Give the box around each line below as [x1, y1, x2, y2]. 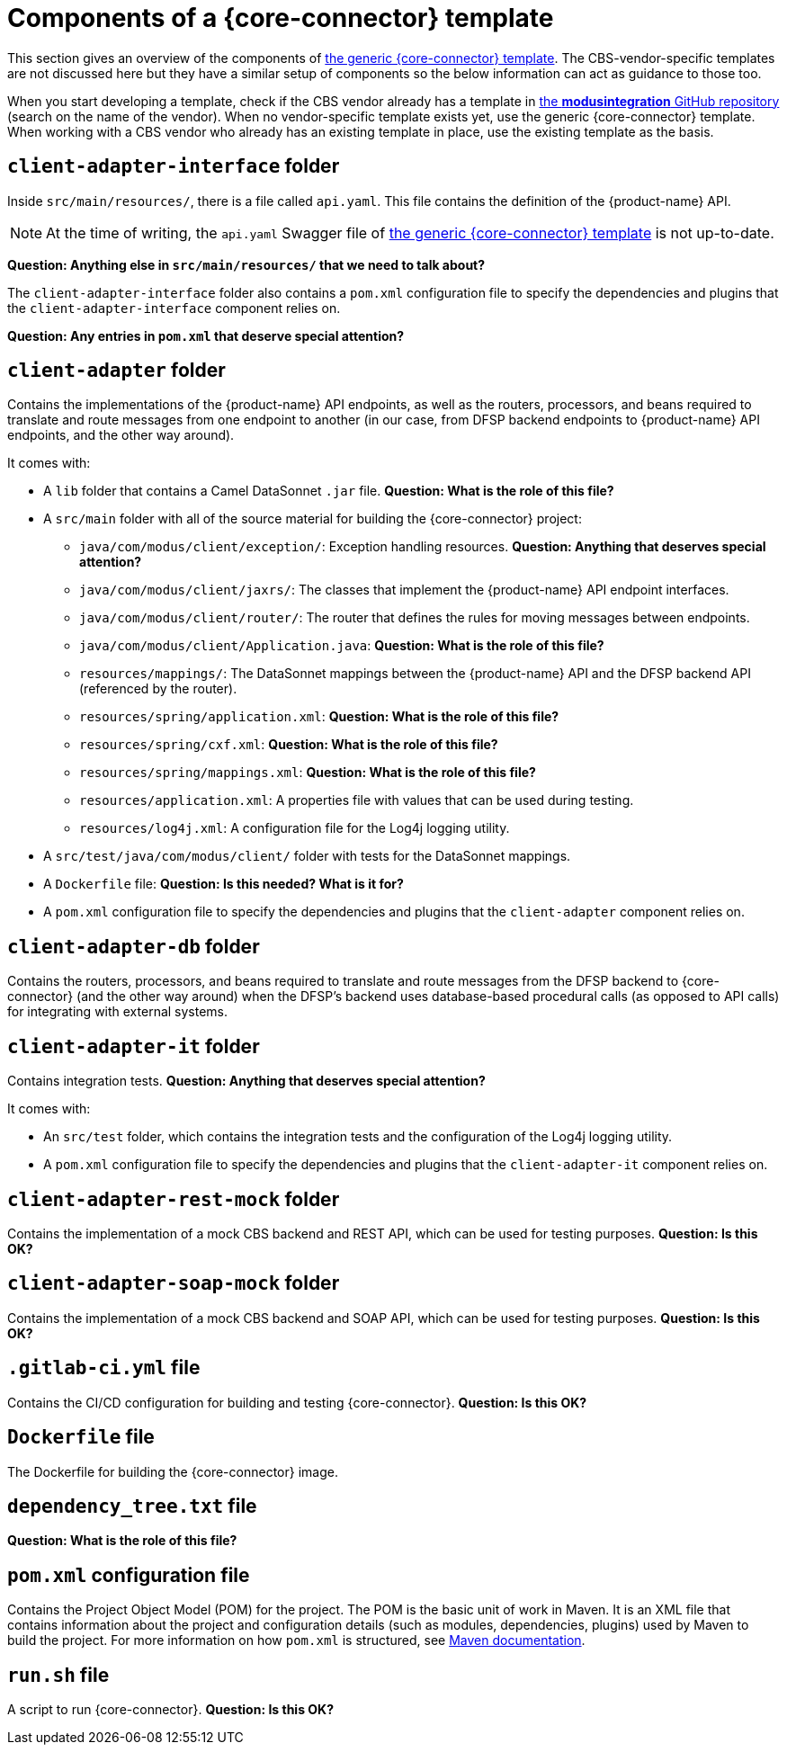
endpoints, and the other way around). [7, 427, 235, 443]
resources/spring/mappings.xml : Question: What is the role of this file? [79, 764, 536, 781]
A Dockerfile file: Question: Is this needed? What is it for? [43, 876, 404, 892]
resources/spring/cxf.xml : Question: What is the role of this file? [79, 737, 498, 753]
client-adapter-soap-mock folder [7, 1272, 340, 1295]
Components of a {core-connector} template [7, 3, 554, 33]
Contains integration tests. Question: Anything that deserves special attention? [7, 1073, 486, 1089]
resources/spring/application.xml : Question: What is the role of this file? [79, 709, 559, 725]
